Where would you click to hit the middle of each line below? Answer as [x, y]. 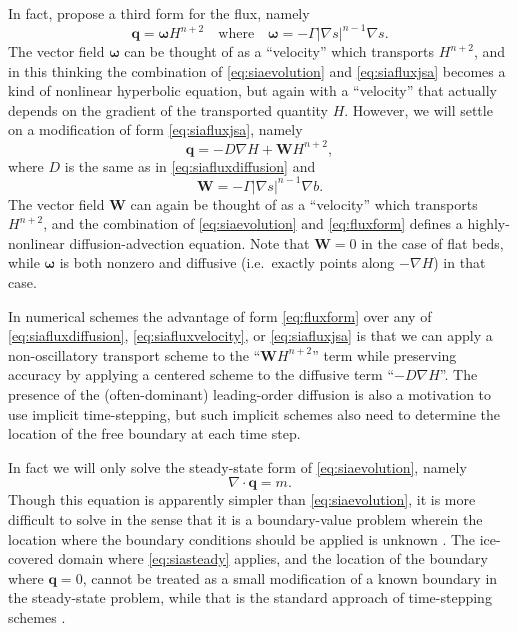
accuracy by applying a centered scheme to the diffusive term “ [201, 374]
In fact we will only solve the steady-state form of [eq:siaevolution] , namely [237, 466]
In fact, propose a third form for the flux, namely [159, 13]
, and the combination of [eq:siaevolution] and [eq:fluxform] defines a [253, 223]
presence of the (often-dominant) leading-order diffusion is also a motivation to [250, 394]
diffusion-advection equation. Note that [189, 242]
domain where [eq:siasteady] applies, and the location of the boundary [273, 558]
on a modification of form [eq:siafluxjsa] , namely [155, 129]
